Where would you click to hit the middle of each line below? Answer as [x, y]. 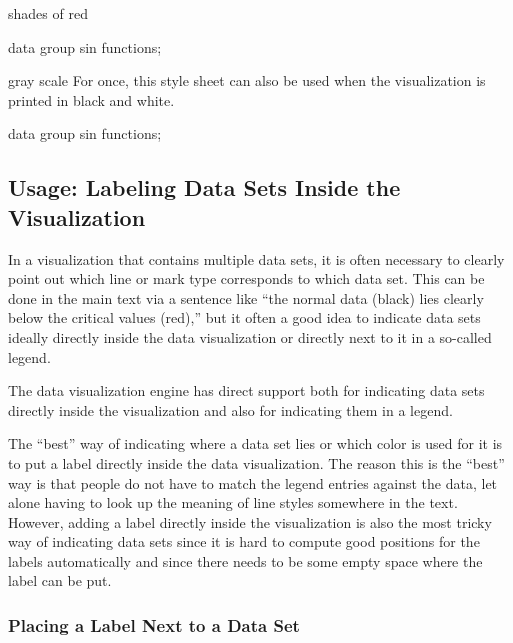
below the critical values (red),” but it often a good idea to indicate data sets [244, 317]
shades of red [48, 13]
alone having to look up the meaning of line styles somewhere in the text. [233, 502]
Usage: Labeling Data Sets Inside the [204, 187]
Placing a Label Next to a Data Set [154, 624]
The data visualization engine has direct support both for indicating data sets [246, 390]
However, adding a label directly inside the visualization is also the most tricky [250, 521]
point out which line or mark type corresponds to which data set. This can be [246, 278]
